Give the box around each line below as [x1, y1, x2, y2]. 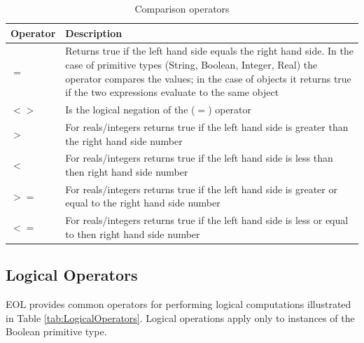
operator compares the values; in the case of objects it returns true [65, 71, 351, 85]
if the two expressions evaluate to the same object [65, 85, 279, 99]
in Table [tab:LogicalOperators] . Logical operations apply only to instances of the [6, 310, 355, 325]
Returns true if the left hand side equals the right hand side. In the [65, 43, 353, 58]
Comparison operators [134, 1, 230, 15]
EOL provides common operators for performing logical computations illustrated [6, 297, 351, 311]
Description [65, 25, 122, 40]
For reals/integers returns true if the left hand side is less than [65, 150, 333, 165]
